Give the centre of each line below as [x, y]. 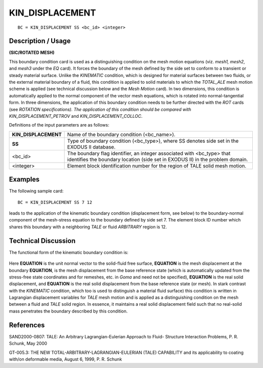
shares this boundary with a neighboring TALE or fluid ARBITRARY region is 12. [88, 227]
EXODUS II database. [92, 147]
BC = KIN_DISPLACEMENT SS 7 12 [55, 202]
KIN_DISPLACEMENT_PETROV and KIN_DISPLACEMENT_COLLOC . [76, 116]
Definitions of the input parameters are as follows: [59, 125]
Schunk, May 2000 [28, 344]
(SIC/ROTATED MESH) [32, 53]
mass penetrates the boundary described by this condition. [68, 311]
